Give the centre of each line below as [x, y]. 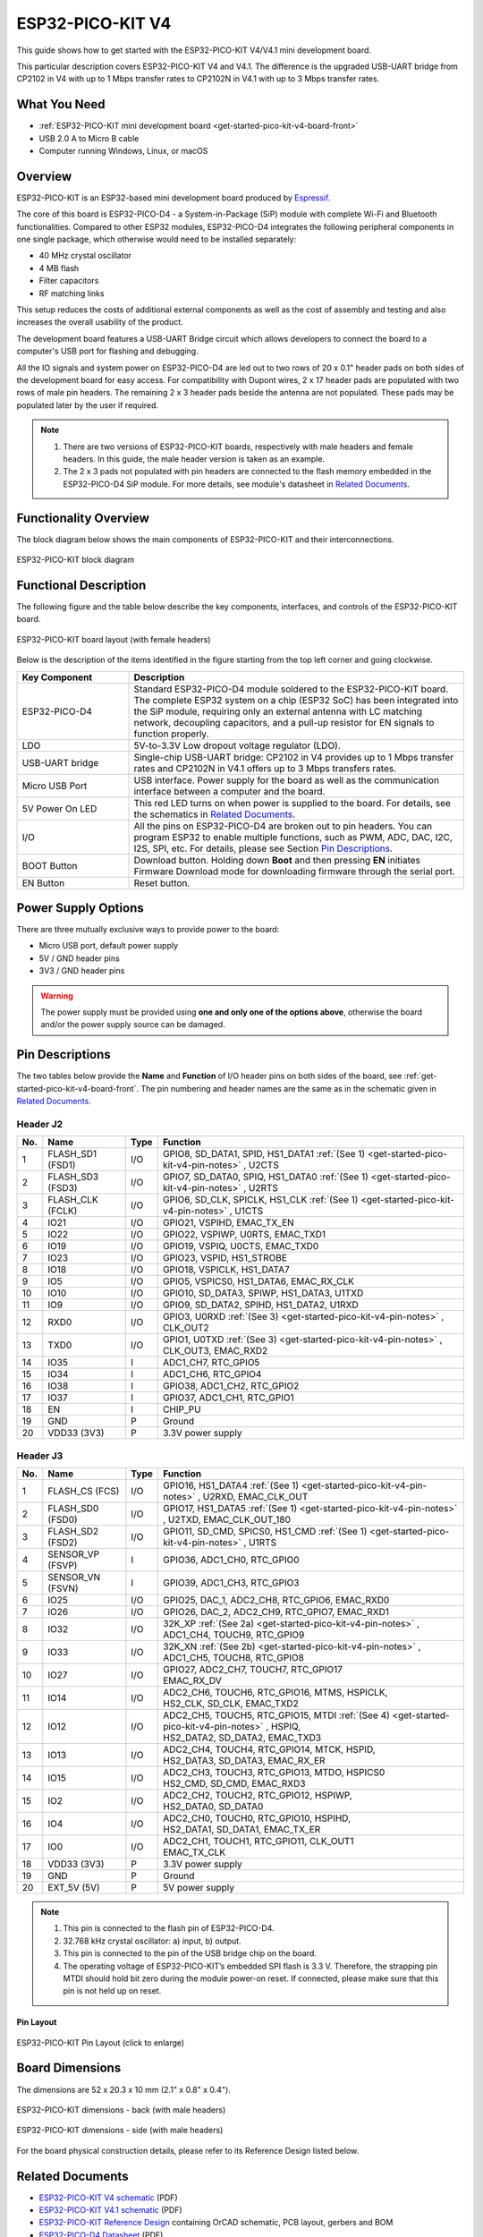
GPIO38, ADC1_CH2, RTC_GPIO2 [231, 1386]
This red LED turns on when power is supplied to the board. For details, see [292, 803]
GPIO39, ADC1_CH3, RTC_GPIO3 [231, 1582]
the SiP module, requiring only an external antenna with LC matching [278, 711]
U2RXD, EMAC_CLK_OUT [255, 1496]
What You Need [61, 104]
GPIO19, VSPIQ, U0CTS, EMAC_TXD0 [241, 1246]
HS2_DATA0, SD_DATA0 [213, 1806]
